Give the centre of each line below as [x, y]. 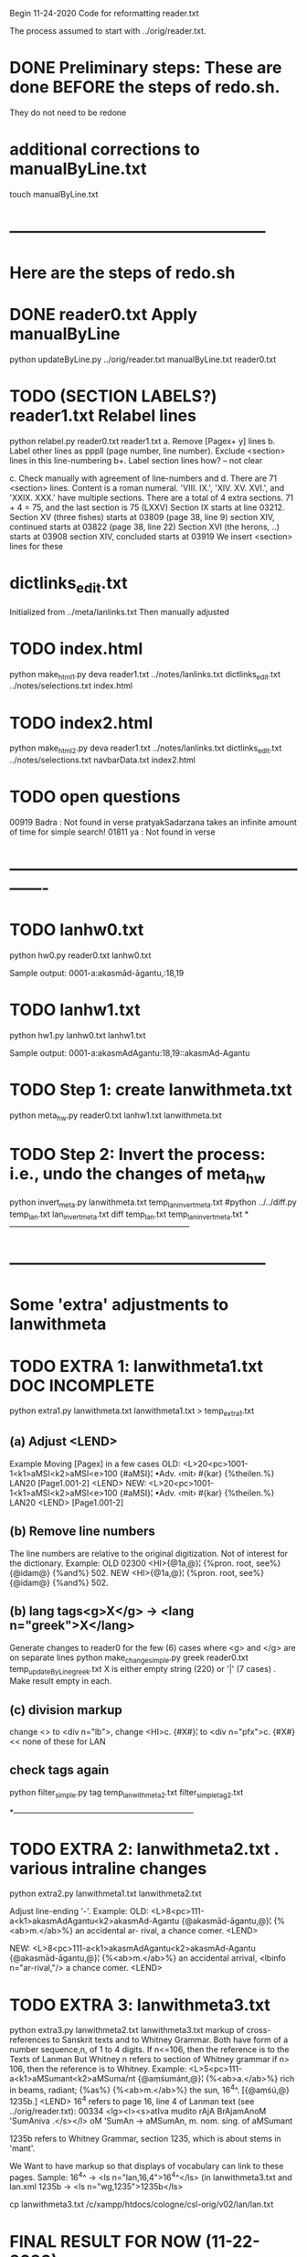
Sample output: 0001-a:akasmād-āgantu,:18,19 [97, 974]
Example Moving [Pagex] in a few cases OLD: [95, 1464]
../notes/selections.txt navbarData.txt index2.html [103, 760]
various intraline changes [108, 1868]
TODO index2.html [81, 723]
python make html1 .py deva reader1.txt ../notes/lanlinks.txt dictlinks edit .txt [145, 675]
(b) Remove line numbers [82, 1532]
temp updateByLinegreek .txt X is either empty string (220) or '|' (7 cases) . [143, 1670]
